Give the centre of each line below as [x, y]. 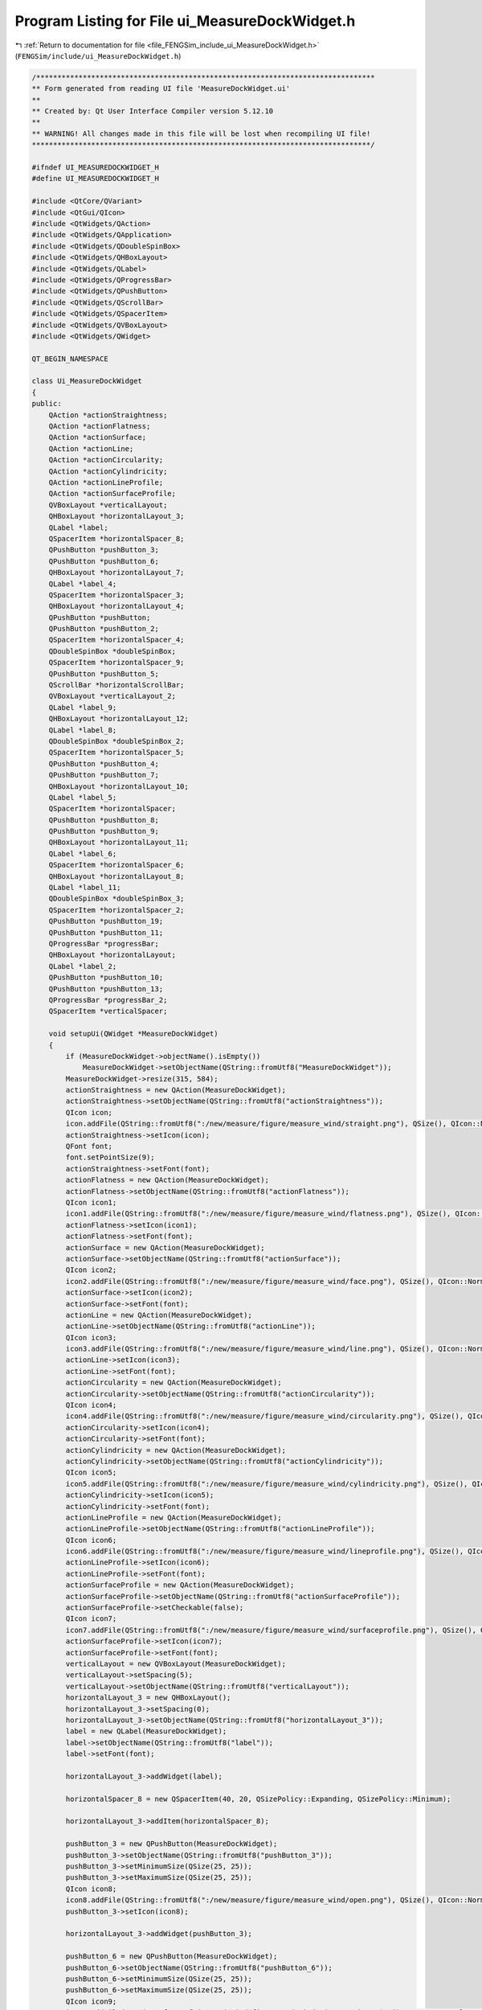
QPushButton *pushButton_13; [106, 989]
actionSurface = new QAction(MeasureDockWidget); [165, 1247]
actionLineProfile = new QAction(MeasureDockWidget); [174, 1517]
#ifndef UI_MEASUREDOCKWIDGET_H [96, 168]
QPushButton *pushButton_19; [106, 921]
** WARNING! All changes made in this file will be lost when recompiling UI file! [201, 133]
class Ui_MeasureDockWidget [87, 381]
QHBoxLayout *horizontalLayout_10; [118, 786]
